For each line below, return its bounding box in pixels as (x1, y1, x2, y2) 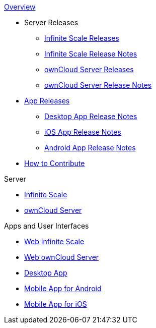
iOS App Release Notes (44, 128, 121, 136)
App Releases (24, 96, 70, 105)
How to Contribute (24, 159, 85, 168)
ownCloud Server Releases (44, 65, 134, 74)
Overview (4, 3, 36, 11)
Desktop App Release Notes (44, 112, 137, 121)
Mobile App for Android (24, 284, 102, 293)
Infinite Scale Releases (44, 34, 119, 42)
